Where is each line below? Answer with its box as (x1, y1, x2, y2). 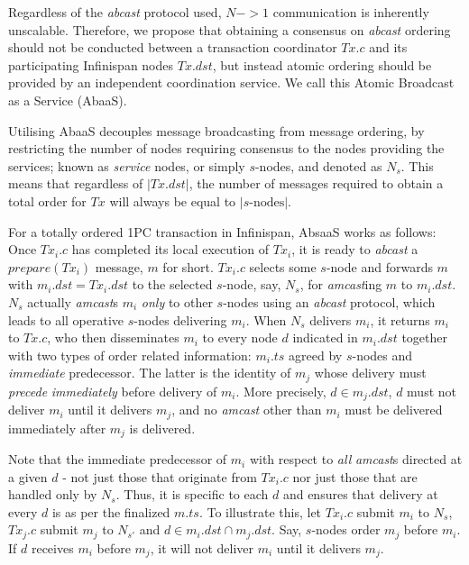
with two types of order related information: (8, 345, 252, 364)
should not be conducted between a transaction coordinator (8, 38, 337, 57)
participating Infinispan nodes (8, 55, 174, 74)
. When (245, 310, 287, 329)
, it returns (370, 310, 430, 329)
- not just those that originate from (62, 467, 257, 486)
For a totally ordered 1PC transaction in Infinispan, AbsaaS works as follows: (8, 222, 437, 241)
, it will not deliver (150, 538, 254, 557)
